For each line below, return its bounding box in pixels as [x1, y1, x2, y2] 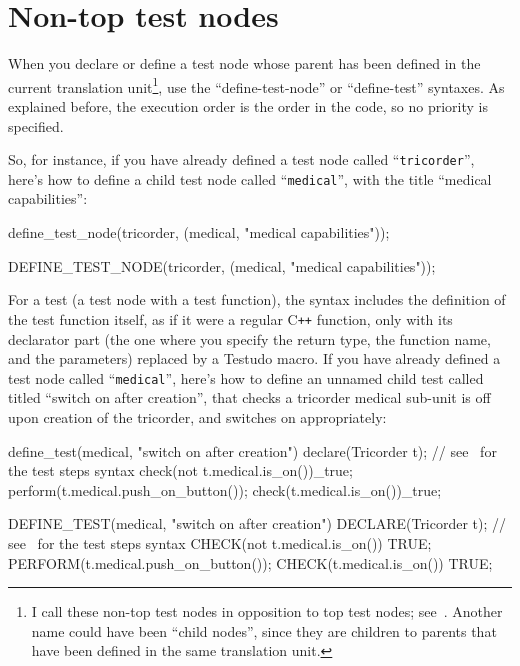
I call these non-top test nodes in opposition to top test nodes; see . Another [31, 601, 503, 622]
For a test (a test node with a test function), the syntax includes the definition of [8, 289, 506, 310]
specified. [8, 115, 64, 136]
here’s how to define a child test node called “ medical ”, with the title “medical [8, 168, 492, 189]
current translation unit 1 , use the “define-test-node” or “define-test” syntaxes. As [8, 73, 505, 97]
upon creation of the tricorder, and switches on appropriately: [8, 406, 387, 427]
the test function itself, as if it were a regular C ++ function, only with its [8, 308, 453, 329]
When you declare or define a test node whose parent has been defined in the [8, 53, 481, 74]
